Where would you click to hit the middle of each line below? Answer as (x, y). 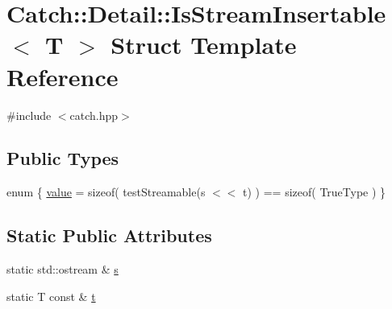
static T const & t (51, 296)
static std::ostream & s (63, 269)
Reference (63, 76)
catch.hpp (94, 115)
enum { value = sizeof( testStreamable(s (106, 192)
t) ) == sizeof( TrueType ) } (315, 192)
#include (29, 115)
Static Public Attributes (109, 235)
